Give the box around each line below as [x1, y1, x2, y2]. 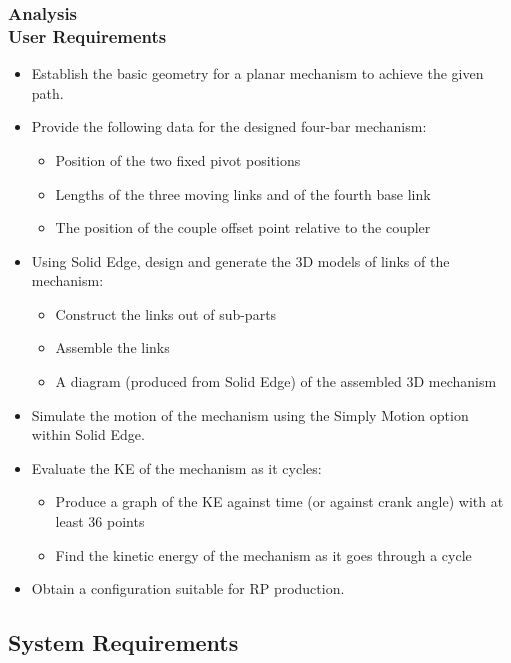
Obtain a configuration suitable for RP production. [31, 578, 345, 599]
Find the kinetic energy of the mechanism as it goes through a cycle [55, 544, 472, 565]
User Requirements [8, 23, 167, 48]
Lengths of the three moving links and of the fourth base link [55, 183, 431, 204]
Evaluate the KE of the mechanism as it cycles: [31, 457, 322, 478]
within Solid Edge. [31, 424, 145, 445]
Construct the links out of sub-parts [55, 303, 277, 324]
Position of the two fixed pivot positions [55, 149, 301, 170]
